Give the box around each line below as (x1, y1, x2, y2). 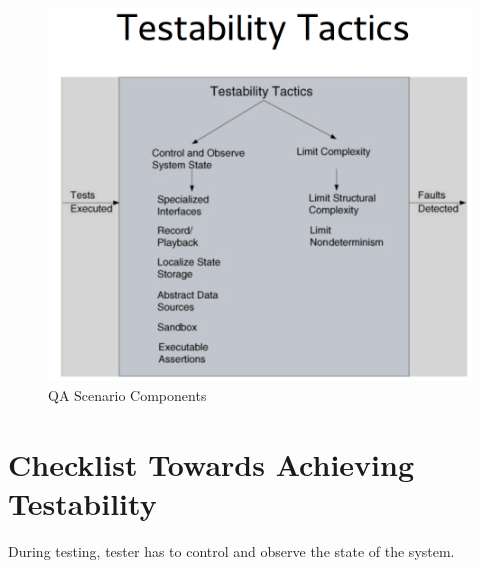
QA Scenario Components (48, 385, 207, 406)
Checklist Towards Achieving (8, 443, 415, 484)
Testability (8, 483, 157, 524)
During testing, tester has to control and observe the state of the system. (8, 540, 455, 561)
